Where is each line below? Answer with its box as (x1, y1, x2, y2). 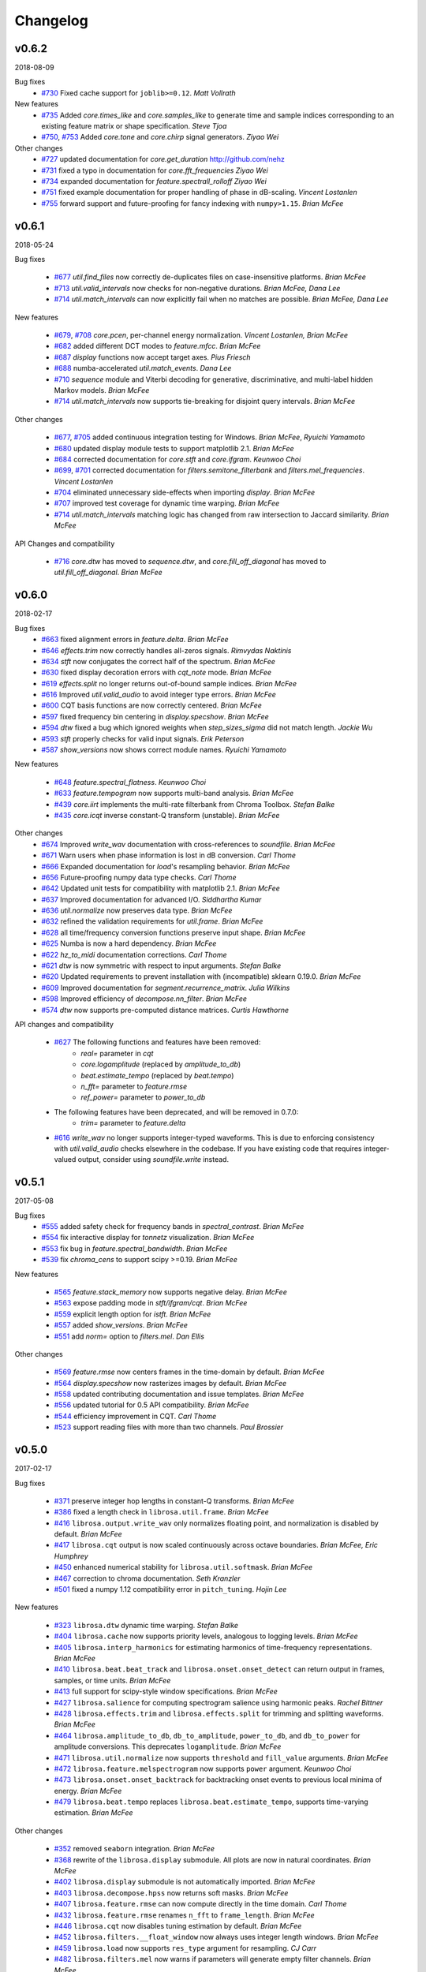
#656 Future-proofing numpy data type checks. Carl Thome (41, 872, 237, 882)
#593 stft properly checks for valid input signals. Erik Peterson (41, 734, 245, 743)
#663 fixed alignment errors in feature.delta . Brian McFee (41, 635, 229, 644)
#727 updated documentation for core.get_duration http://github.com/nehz (41, 155, 286, 164)
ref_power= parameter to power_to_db (80, 1092, 206, 1102)
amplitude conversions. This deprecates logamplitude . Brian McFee (54, 1742, 282, 1751)
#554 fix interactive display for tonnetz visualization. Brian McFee (41, 1233, 255, 1242)
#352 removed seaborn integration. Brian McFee (54, 1844, 215, 1854)
